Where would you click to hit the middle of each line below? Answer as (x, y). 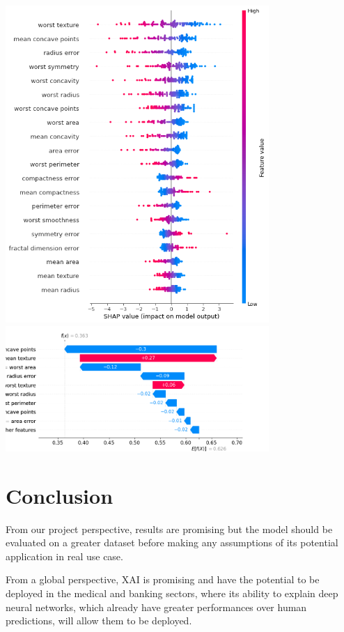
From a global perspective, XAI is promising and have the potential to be (163, 579)
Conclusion (60, 495)
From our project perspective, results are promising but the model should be (169, 529)
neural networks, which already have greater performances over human (156, 607)
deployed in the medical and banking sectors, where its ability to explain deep (172, 593)
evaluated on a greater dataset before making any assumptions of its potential (172, 542)
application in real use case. (64, 556)
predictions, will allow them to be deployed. (99, 621)
